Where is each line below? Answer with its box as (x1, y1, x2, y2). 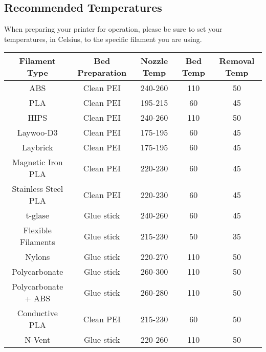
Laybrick (21, 141, 53, 153)
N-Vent (25, 334, 51, 346)
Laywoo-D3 (17, 126, 58, 139)
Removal (219, 55, 255, 67)
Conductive (17, 307, 58, 319)
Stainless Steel (12, 183, 63, 195)
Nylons (25, 251, 50, 263)
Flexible (23, 224, 52, 236)
